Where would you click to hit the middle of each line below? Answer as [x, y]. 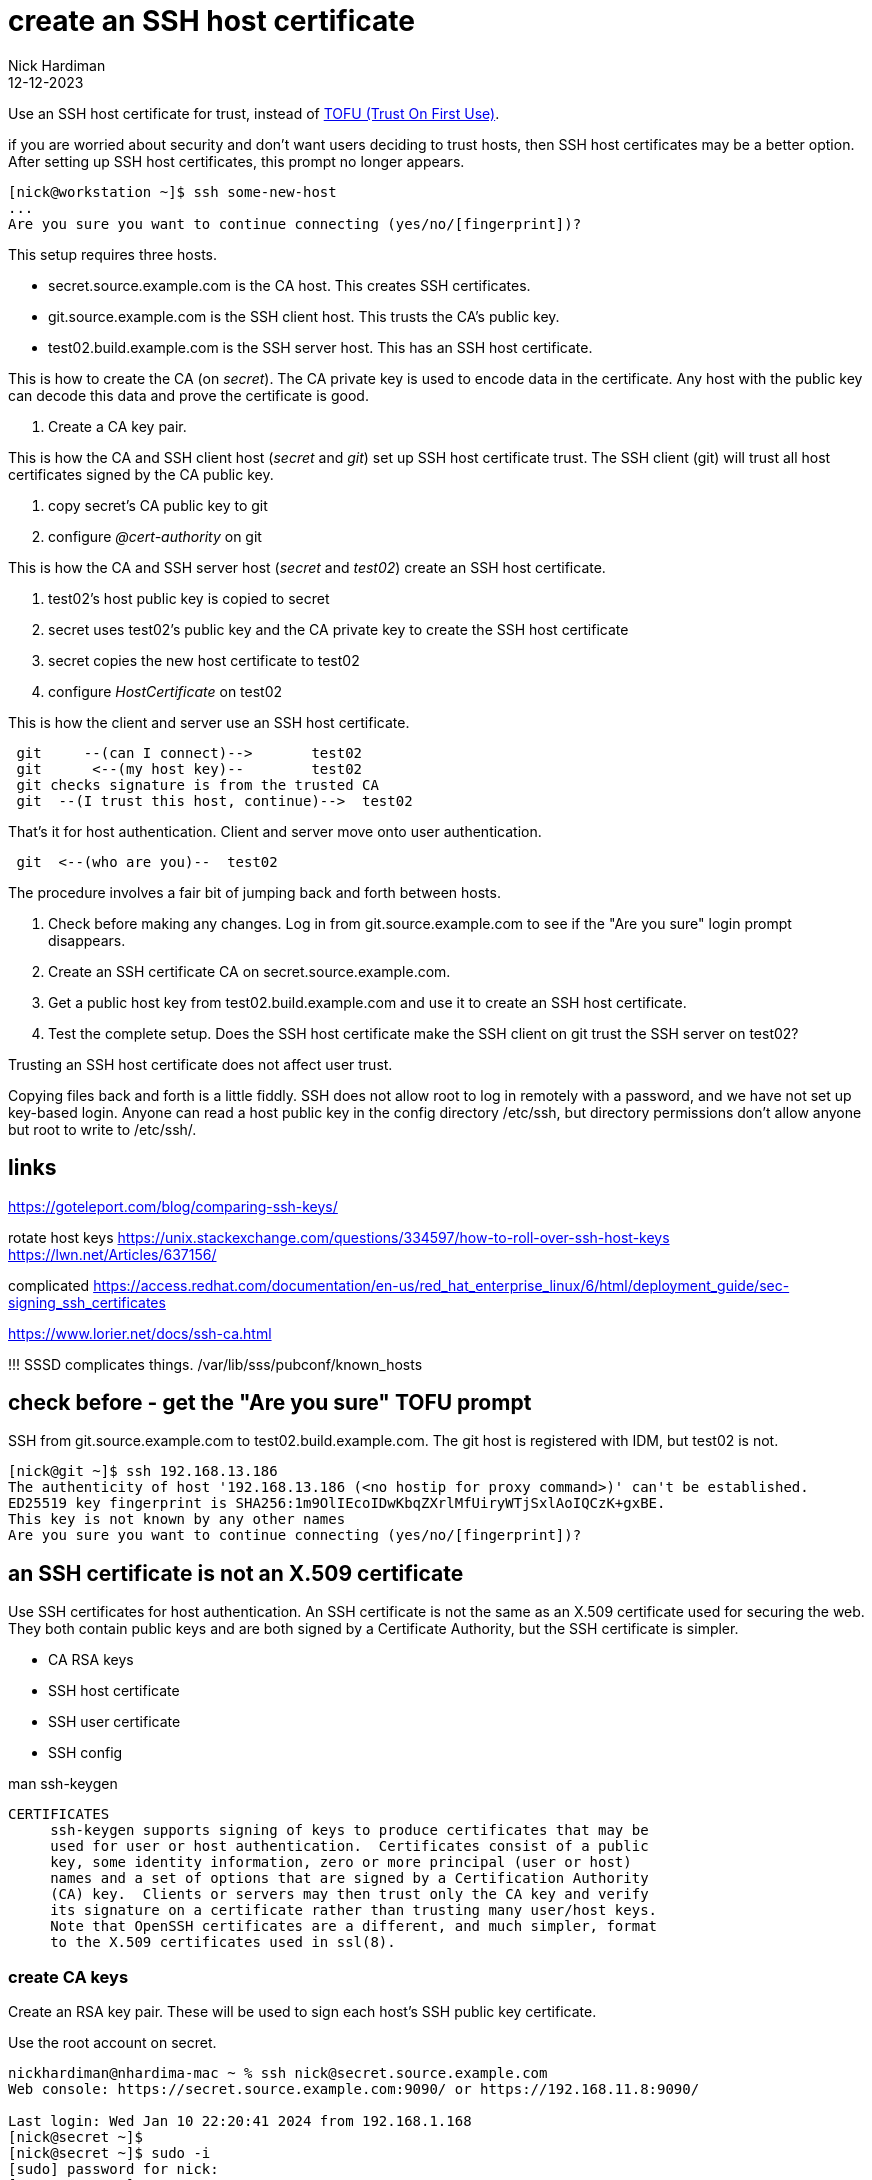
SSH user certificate [114, 1722]
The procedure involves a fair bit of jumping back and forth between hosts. [254, 892]
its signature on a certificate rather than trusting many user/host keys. [354, 1910]
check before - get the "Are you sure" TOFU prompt [270, 1403]
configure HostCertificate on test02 [165, 691]
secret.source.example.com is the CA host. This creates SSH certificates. [289, 285]
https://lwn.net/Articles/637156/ [112, 1254]
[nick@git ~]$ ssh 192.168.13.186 [143, 1471]
